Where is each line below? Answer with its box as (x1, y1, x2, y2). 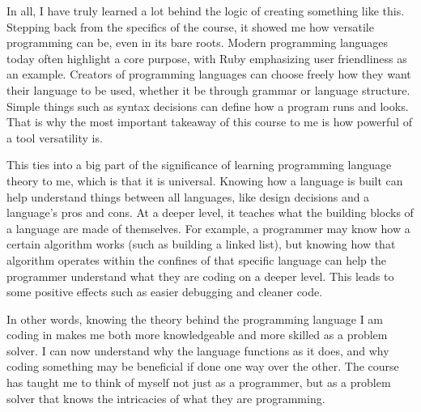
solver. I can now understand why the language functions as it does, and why (6, 342, 389, 359)
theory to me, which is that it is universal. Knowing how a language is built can (6, 172, 403, 189)
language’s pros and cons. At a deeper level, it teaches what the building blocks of (6, 204, 414, 221)
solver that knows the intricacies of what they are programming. (6, 389, 325, 406)
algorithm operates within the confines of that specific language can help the (6, 251, 386, 268)
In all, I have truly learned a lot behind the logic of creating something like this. (6, 2, 405, 19)
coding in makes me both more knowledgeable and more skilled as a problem (6, 326, 388, 343)
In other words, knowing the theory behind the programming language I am (6, 310, 384, 327)
